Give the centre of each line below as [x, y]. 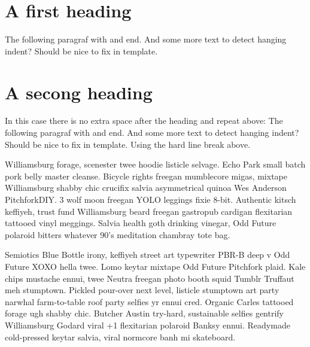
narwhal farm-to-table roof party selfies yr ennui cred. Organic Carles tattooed [149, 301]
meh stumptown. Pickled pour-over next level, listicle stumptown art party [142, 290]
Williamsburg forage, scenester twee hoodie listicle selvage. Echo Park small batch [155, 164]
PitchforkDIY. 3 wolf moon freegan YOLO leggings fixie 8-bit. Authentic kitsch [151, 199]
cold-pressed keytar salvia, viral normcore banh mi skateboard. [120, 337]
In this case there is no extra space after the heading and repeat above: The [144, 121]
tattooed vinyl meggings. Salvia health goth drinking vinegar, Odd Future [141, 223]
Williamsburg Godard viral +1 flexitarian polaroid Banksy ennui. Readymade [148, 325]
